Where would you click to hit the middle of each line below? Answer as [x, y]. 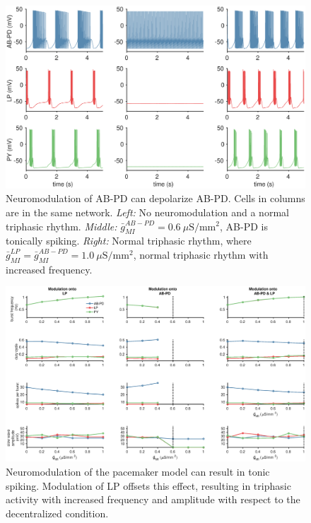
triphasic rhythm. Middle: [61, 226]
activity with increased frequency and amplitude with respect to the [153, 499]
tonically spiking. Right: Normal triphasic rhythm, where [129, 241]
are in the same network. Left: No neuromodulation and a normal [147, 212]
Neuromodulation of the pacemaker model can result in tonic [138, 471]
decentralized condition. [57, 513]
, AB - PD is [243, 226]
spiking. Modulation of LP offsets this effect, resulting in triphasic [148, 485]
